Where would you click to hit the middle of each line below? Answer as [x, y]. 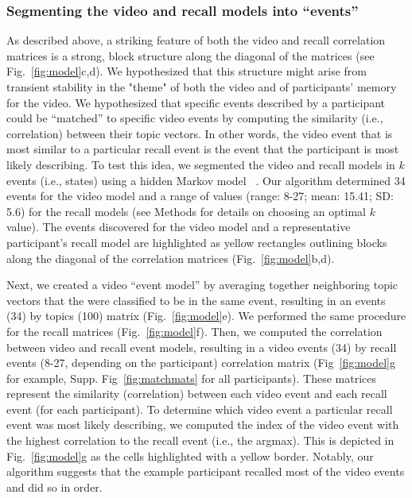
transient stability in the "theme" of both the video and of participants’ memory [202, 87]
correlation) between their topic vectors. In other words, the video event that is [200, 133]
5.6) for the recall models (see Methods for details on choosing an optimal [186, 211]
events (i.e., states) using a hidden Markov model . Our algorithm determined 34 [206, 180]
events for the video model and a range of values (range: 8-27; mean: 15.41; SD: [200, 196]
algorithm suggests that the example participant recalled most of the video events [206, 471]
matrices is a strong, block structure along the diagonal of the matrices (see [190, 55]
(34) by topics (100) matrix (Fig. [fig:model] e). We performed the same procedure [206, 316]
